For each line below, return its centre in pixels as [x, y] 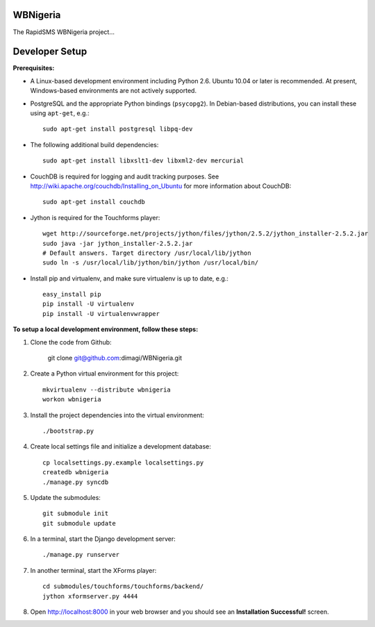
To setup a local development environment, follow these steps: [106, 329]
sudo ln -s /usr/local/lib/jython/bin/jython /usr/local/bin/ [151, 263]
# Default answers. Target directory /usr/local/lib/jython [147, 253]
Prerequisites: [34, 68]
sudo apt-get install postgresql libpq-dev [118, 129]
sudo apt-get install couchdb [94, 202]
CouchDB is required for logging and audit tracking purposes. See [125, 176]
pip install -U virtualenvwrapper [101, 313]
